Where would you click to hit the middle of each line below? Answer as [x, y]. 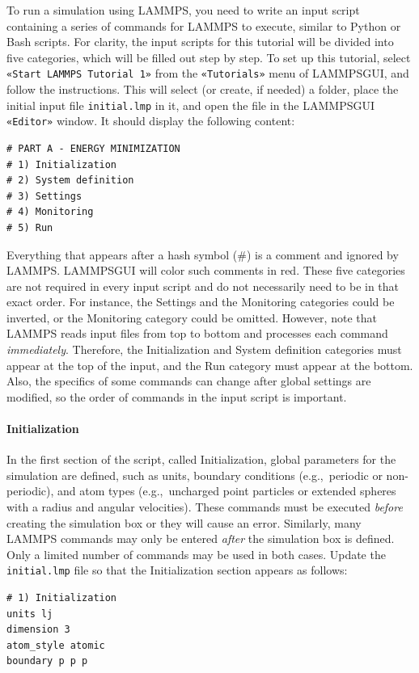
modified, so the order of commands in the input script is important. [177, 396]
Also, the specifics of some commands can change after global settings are [189, 381]
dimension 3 [38, 630]
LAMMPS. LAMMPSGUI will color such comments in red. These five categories [206, 270]
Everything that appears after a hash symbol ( [122, 254]
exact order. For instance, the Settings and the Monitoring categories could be [201, 302]
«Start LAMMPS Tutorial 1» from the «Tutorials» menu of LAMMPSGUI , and [208, 73]
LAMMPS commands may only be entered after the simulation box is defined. [201, 538]
